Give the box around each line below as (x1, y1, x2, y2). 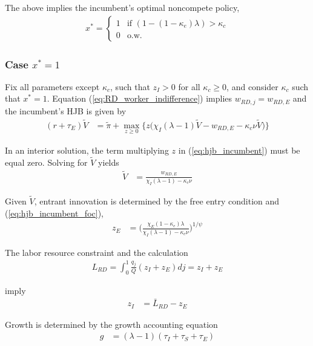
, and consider (226, 80, 278, 93)
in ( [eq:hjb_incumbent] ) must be (178, 143, 300, 156)
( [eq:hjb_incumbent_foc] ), (5, 206, 104, 219)
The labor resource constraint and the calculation (5, 246, 188, 258)
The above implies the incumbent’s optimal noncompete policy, (5, 1, 240, 13)
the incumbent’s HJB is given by (5, 104, 127, 117)
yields (98, 155, 119, 168)
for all (178, 80, 200, 93)
